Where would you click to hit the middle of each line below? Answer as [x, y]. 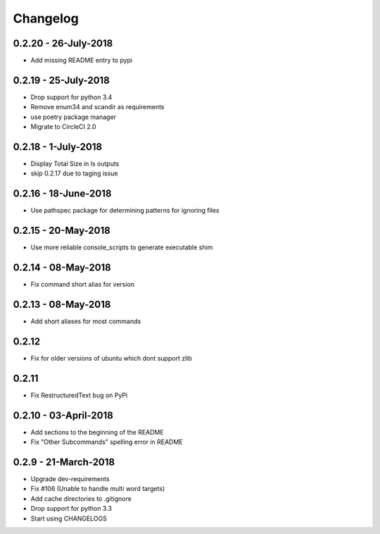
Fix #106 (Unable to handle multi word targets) [98, 489]
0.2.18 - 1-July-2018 [57, 147]
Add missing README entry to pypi [82, 61]
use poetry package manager [73, 117]
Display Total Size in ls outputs [75, 164]
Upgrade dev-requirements [70, 479]
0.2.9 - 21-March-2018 [64, 462]
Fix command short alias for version [83, 285]
